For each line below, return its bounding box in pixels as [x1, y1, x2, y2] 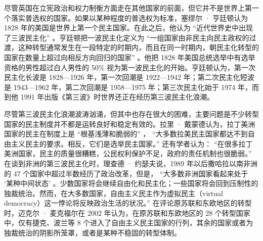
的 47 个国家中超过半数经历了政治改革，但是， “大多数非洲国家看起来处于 [4, 168, 248, 178]
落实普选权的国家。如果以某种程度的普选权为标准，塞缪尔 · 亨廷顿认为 [11, 12, 248, 23]
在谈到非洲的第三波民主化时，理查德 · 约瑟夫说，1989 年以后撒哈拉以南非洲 [4, 158, 257, 168]
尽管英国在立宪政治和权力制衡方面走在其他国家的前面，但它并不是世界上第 [4, 3, 252, 13]
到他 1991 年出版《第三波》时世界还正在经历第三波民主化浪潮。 [4, 91, 214, 102]
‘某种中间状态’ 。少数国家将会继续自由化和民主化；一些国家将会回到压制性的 [4, 178, 258, 188]
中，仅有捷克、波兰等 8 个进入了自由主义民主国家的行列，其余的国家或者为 [4, 217, 253, 228]
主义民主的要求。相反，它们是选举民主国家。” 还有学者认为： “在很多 [11, 138, 239, 149]
